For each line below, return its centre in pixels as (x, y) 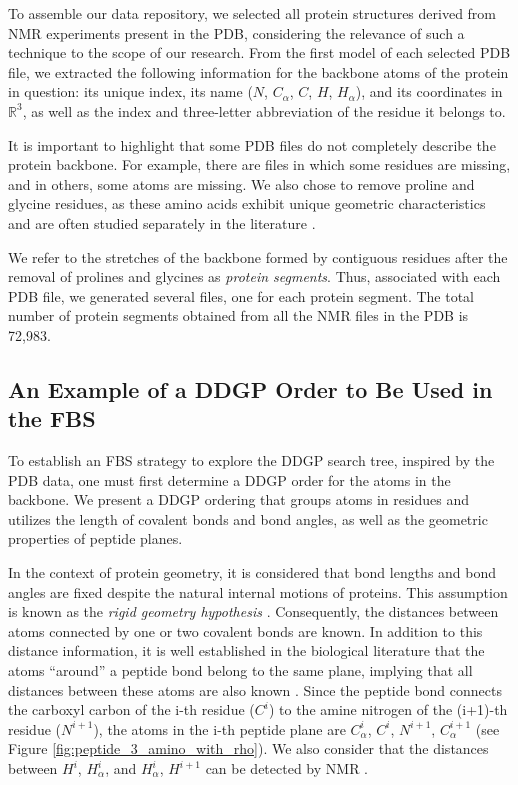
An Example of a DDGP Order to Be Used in (250, 388)
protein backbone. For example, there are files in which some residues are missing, (259, 164)
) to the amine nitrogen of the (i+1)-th (388, 709)
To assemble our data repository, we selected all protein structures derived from (252, 13)
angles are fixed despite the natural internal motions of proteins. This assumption (258, 591)
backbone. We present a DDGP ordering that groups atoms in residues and (238, 499)
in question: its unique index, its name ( (130, 91)
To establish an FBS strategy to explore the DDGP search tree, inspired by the (251, 460)
